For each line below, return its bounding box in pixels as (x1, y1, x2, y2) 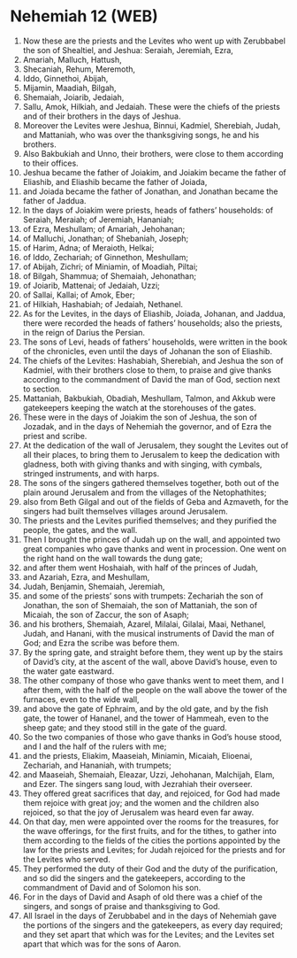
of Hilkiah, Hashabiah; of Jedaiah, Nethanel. (22, 298, 184, 309)
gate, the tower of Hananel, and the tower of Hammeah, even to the (22, 713, 269, 723)
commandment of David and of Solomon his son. (22, 882, 202, 892)
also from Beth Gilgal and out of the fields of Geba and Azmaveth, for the (22, 496, 289, 506)
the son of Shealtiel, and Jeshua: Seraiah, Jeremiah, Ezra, (22, 44, 233, 55)
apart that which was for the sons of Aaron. (22, 939, 181, 949)
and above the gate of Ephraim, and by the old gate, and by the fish (22, 703, 269, 714)
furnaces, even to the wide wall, (22, 693, 140, 705)
